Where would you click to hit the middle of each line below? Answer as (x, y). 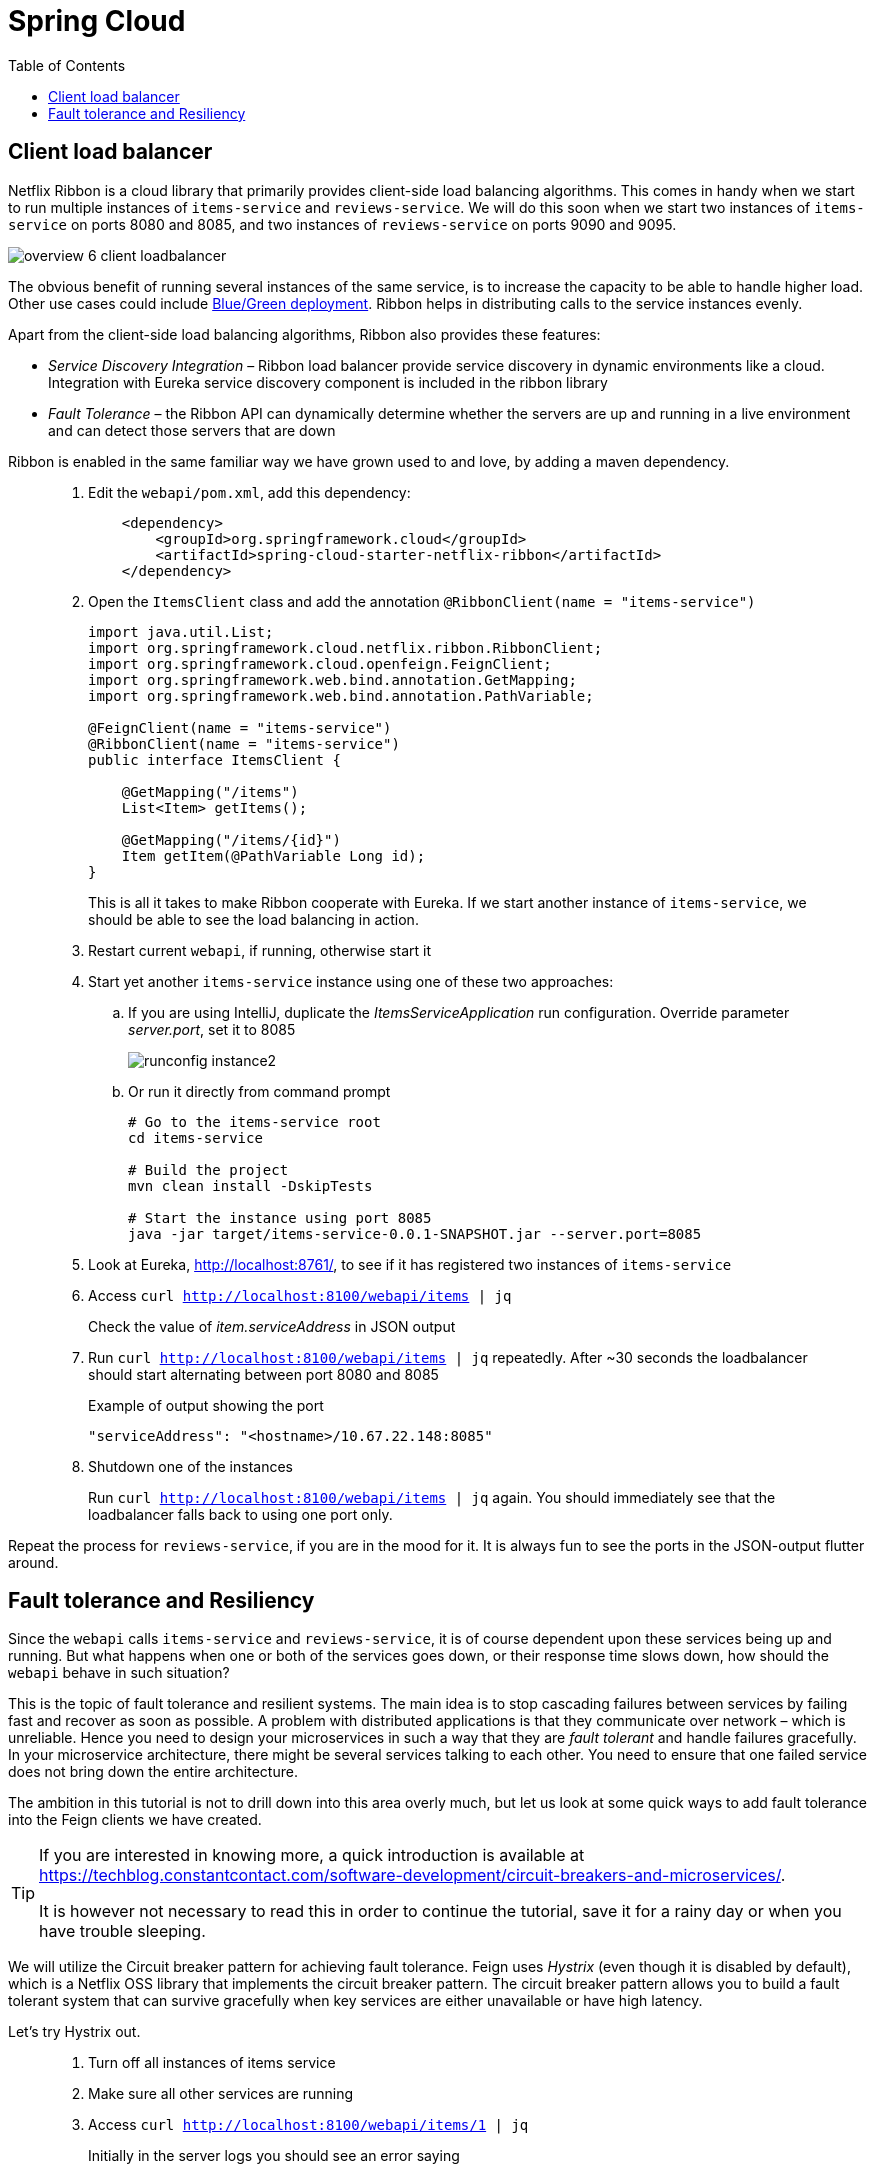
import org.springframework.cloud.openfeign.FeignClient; (320, 663)
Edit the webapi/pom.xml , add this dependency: (249, 492)
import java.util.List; (181, 631)
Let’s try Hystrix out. (74, 2032)
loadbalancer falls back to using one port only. (240, 1514)
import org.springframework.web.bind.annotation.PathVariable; (341, 695)
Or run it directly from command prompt (259, 1091)
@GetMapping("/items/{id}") (231, 839)
